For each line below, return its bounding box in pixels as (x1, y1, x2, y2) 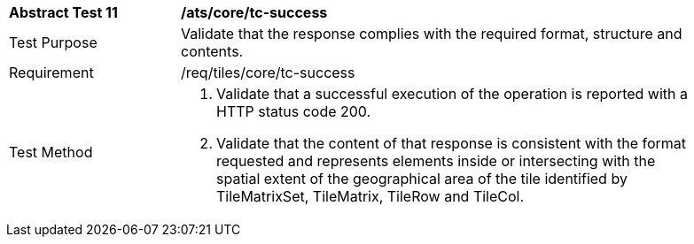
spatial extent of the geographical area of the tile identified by (216, 170, 628, 187)
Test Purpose (9, 34, 97, 51)
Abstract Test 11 (9, 4, 118, 21)
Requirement (9, 64, 94, 81)
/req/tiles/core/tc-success (181, 64, 355, 81)
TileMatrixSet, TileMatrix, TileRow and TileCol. (216, 187, 525, 205)
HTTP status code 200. (216, 103, 371, 120)
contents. (181, 42, 244, 60)
